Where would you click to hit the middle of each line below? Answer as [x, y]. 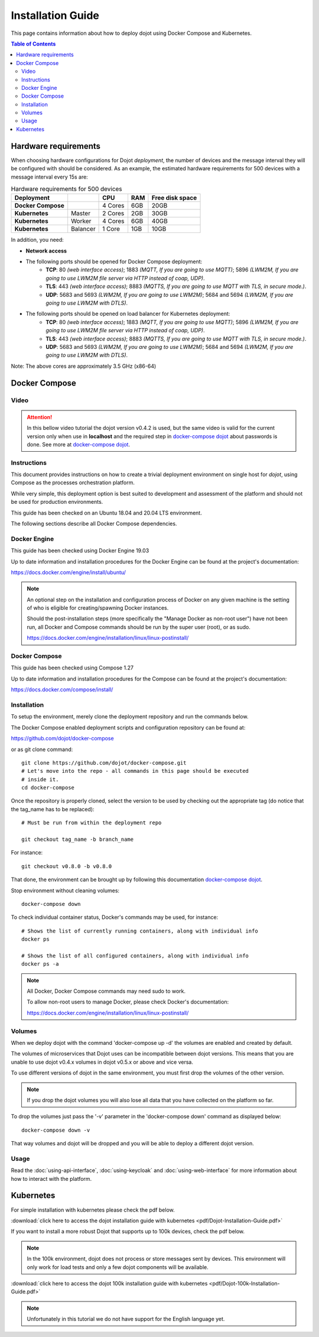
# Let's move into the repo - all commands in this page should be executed [135, 771]
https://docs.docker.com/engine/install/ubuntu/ [69, 572]
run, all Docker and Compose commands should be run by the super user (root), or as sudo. [139, 627]
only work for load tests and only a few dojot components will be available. [118, 1267]
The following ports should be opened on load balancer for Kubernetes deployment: [128, 314]
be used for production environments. [57, 502]
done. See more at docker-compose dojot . [78, 444]
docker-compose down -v [56, 1130]
